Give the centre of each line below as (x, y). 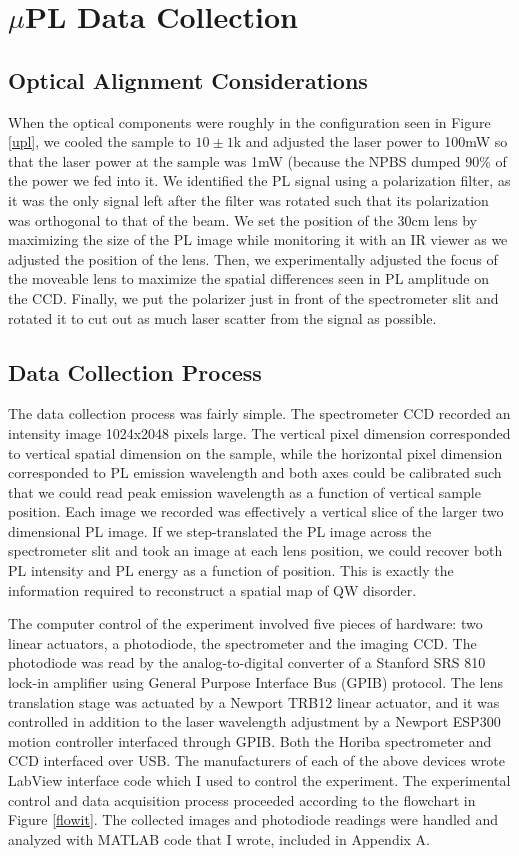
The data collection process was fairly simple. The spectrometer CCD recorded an (259, 413)
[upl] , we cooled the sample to (99, 141)
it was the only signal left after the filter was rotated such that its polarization (248, 199)
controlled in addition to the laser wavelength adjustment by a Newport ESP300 (254, 721)
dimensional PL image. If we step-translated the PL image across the (220, 530)
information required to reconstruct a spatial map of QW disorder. (212, 589)
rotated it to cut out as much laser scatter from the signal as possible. (222, 317)
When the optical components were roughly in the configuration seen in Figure (249, 121)
